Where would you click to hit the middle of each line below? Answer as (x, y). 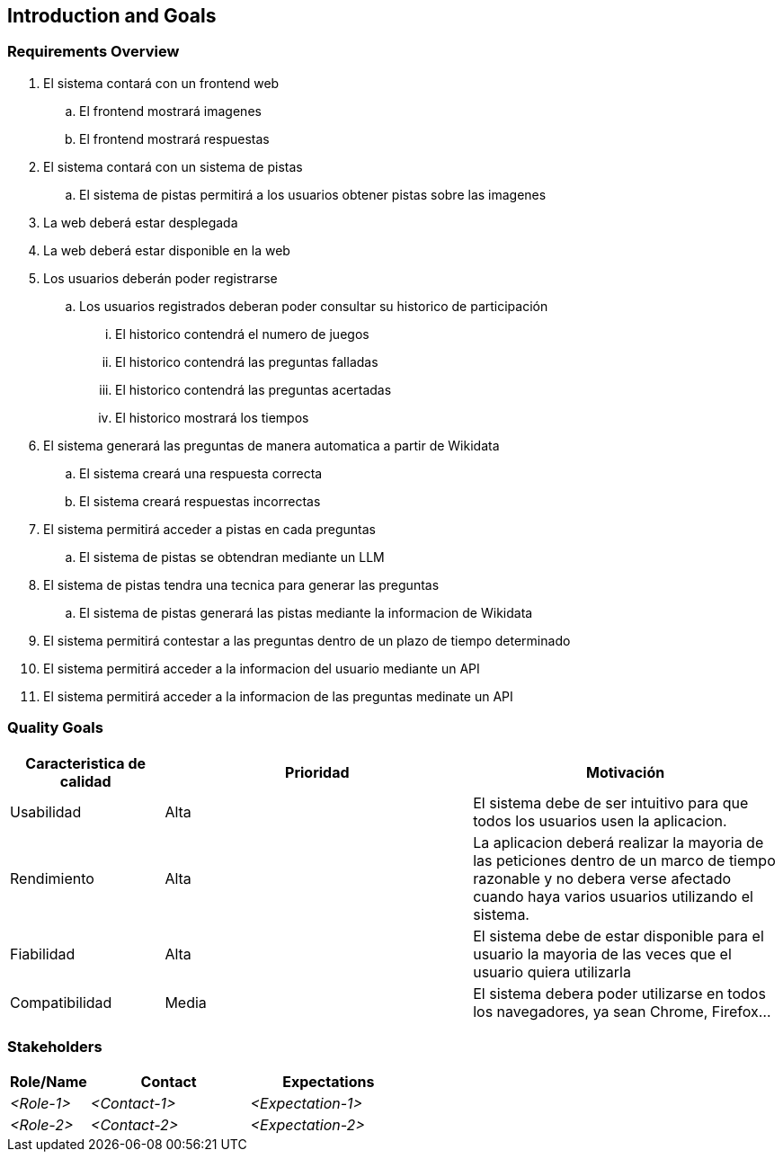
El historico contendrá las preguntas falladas (247, 361)
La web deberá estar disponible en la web (167, 250)
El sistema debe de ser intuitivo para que (611, 802)
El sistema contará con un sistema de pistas (173, 166)
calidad (85, 781)
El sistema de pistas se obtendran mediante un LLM (232, 557)
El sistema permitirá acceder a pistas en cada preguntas (209, 529)
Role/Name (49, 1082)
